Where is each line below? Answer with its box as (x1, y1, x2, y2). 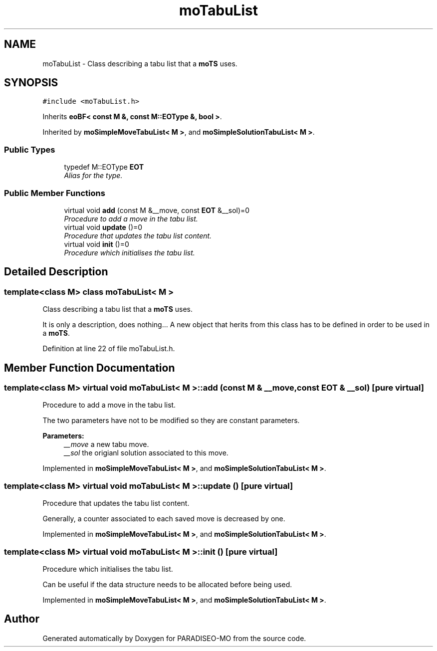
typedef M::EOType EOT (64, 163, 144, 172)
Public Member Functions (4, 188, 105, 198)
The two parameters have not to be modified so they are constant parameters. (42, 416, 300, 425)
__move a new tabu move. (64, 440, 149, 449)
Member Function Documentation (4, 361, 175, 374)
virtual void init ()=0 (64, 239, 129, 248)
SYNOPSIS (4, 76, 58, 89)
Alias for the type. (64, 171, 123, 180)
